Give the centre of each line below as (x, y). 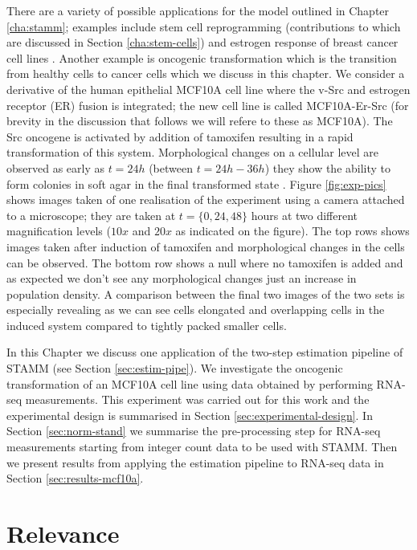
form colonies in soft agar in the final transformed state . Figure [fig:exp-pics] (196, 183)
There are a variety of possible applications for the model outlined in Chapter (198, 10)
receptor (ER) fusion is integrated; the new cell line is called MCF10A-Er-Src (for (208, 105)
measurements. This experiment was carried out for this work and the (197, 399)
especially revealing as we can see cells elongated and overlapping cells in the (196, 310)
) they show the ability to (328, 167)
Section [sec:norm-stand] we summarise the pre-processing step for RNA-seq (194, 431)
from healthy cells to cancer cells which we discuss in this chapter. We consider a (206, 73)
